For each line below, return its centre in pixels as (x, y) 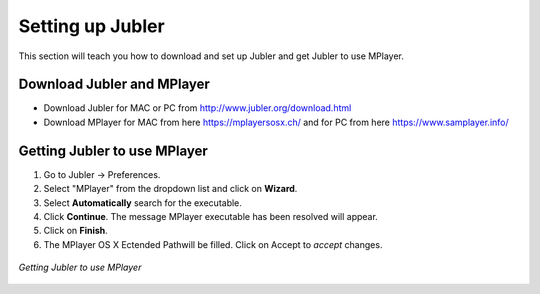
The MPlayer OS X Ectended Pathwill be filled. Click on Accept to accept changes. (213, 244)
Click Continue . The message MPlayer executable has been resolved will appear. (211, 216)
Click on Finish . (76, 231)
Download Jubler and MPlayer (114, 84)
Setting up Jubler (91, 26)
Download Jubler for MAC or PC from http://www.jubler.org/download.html (197, 108)
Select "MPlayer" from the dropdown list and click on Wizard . (170, 189)
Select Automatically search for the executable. (142, 202)
